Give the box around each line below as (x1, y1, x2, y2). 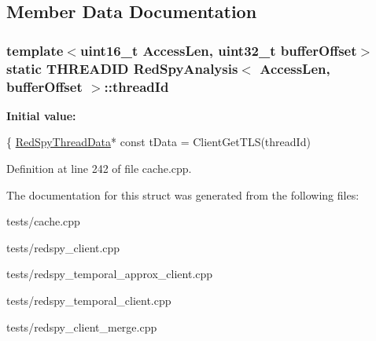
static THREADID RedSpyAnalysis (6, 58, 238, 78)
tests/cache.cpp (6, 213, 80, 229)
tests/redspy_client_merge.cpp (6, 318, 157, 335)
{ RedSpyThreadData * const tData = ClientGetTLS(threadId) (6, 134, 311, 150)
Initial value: (6, 107, 76, 123)
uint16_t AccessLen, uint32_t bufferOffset (79, 40, 357, 60)
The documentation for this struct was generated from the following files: (6, 186, 359, 203)
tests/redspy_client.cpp (6, 239, 120, 255)
